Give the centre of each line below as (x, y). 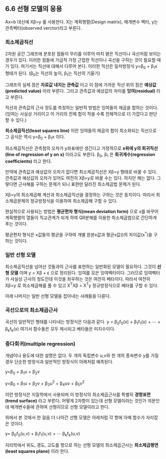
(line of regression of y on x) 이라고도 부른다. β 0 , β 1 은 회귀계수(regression (80, 155)
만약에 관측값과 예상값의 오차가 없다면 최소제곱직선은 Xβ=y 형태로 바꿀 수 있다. (81, 172)
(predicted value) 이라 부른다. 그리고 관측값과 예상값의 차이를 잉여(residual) (80, 91)
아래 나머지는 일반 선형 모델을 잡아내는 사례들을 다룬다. (58, 296)
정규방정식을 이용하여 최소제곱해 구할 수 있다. (74, 201)
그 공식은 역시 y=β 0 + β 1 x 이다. (35, 137)
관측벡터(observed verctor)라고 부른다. (44, 28)
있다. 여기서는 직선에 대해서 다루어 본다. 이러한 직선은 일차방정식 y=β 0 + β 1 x (84, 67)
